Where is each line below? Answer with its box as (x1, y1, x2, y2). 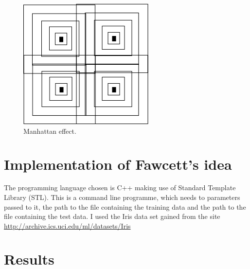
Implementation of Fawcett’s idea (4, 154, 232, 174)
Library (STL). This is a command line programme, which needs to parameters (4, 192, 240, 202)
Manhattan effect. (23, 126, 76, 136)
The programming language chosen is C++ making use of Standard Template (4, 182, 236, 193)
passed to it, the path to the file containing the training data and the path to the (4, 201, 246, 212)
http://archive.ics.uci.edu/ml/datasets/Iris (4, 220, 131, 231)
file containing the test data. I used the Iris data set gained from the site (4, 211, 220, 221)
